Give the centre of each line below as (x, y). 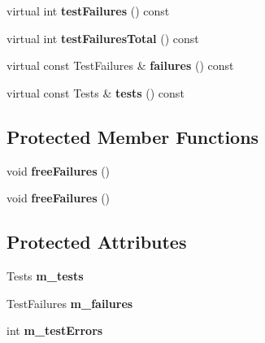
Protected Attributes (97, 242)
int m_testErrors (55, 330)
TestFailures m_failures (70, 303)
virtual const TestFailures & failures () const (120, 65)
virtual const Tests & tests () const (96, 92)
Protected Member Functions (133, 136)
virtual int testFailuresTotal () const (103, 38)
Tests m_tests (45, 275)
